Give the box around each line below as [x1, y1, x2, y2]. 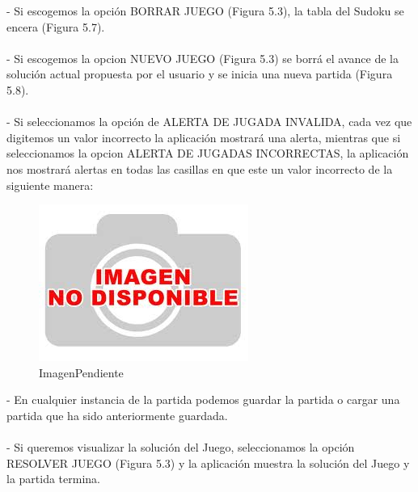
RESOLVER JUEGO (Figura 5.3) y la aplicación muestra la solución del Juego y [6, 454, 410, 471]
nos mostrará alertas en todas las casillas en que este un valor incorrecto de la [6, 160, 393, 177]
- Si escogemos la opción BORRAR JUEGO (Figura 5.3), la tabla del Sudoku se [6, 2, 404, 19]
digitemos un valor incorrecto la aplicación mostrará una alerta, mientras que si [6, 128, 401, 145]
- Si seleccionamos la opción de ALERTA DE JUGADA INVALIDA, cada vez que [6, 113, 412, 130]
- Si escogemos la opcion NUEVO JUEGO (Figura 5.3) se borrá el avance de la [6, 49, 399, 66]
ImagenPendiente [39, 364, 124, 381]
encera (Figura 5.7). [6, 18, 105, 35]
